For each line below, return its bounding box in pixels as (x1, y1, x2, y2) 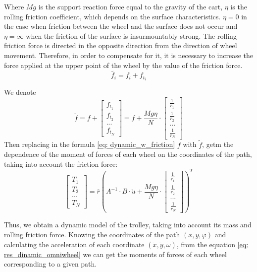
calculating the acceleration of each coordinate (4, 239, 145, 249)
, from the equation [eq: (176, 239, 249, 249)
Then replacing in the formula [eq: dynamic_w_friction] (4, 139, 175, 149)
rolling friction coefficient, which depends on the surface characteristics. (4, 11, 221, 21)
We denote (4, 87, 36, 97)
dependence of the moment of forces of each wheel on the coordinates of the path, (4, 149, 252, 159)
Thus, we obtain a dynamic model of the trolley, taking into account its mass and (4, 219, 252, 230)
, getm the (202, 139, 234, 149)
